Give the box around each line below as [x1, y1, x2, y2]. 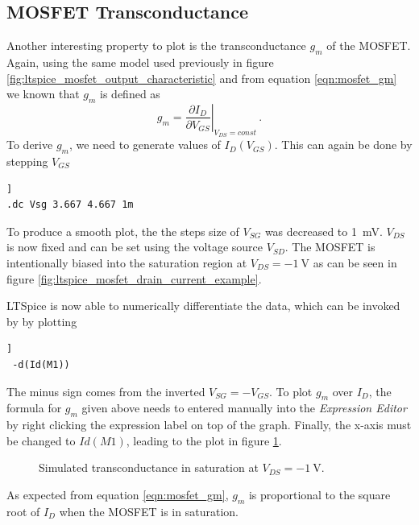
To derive [6, 136, 53, 153]
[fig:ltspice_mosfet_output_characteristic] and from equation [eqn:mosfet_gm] [6, 69, 397, 86]
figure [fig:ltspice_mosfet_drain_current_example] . [6, 270, 262, 287]
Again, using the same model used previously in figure [6, 54, 274, 70]
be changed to [6, 432, 76, 449]
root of [6, 502, 40, 519]
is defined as [100, 85, 160, 102]
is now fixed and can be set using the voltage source [6, 238, 263, 255]
